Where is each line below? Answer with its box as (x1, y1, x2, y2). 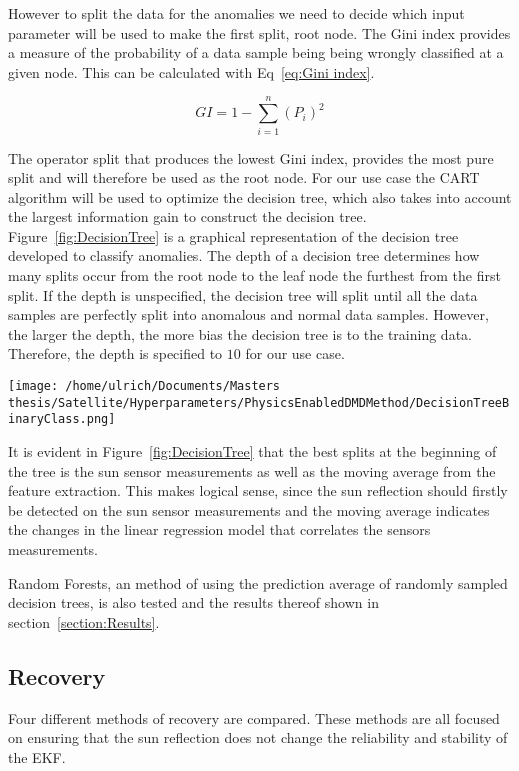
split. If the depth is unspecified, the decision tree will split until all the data (8, 284, 478, 305)
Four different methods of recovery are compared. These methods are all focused (8, 707, 500, 728)
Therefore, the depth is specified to (8, 343, 223, 364)
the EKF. (8, 746, 66, 767)
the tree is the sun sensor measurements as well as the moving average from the (8, 460, 496, 481)
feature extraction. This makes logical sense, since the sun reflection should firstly (8, 480, 508, 501)
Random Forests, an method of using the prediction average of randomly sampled (8, 572, 508, 593)
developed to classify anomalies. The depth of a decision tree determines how (8, 245, 480, 266)
